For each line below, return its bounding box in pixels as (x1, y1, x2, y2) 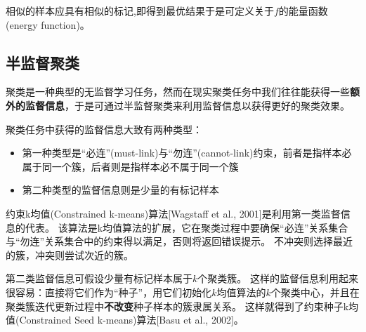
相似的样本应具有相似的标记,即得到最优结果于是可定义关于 (6, 4, 274, 18)
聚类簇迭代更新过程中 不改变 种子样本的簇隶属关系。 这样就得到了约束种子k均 (6, 298, 359, 313)
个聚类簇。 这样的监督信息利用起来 (197, 271, 358, 286)
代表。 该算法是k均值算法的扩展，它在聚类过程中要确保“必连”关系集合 (25, 220, 348, 234)
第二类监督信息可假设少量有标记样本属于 (6, 271, 192, 286)
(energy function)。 (6, 17, 90, 32)
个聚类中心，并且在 (270, 284, 360, 299)
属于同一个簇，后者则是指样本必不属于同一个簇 (22, 159, 239, 173)
